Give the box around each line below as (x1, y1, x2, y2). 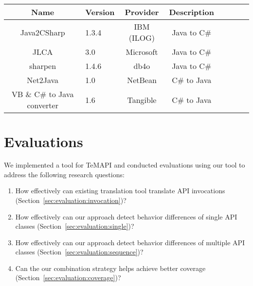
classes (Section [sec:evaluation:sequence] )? (15, 247, 144, 257)
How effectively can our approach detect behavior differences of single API (15, 211, 237, 221)
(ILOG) (128, 32, 155, 43)
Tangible (127, 94, 157, 105)
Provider (125, 6, 159, 17)
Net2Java (27, 74, 58, 85)
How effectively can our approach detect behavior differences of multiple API (15, 237, 245, 247)
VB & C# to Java (11, 88, 74, 100)
